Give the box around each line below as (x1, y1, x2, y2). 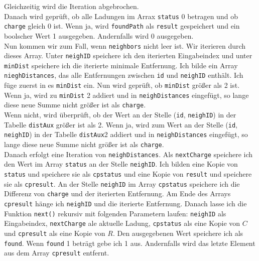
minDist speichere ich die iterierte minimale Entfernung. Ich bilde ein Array (4, 60, 238, 70)
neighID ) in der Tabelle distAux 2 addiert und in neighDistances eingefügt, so (4, 129, 248, 140)
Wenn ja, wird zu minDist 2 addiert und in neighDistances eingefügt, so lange (4, 89, 249, 100)
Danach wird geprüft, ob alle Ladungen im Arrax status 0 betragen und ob (4, 11, 238, 21)
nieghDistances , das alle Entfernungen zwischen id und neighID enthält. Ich (4, 70, 243, 80)
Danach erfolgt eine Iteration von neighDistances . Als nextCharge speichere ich (4, 149, 253, 159)
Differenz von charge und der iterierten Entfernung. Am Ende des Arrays (4, 188, 231, 199)
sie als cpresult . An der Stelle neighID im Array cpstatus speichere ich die (4, 178, 240, 189)
